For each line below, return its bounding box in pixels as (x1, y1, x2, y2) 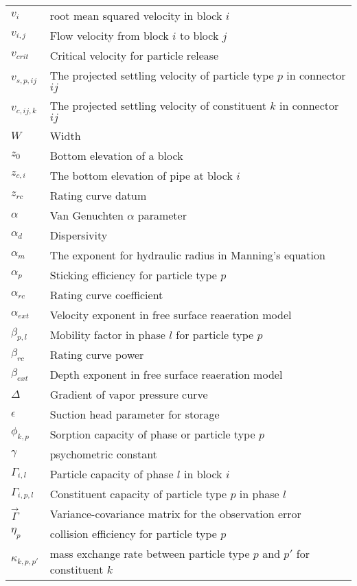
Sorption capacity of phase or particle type (49, 426, 255, 442)
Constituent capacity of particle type (49, 486, 227, 502)
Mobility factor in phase (49, 327, 165, 342)
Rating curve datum (49, 187, 147, 203)
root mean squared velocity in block (49, 8, 222, 23)
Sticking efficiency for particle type (49, 267, 217, 283)
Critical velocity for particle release (49, 47, 219, 63)
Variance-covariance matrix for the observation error (49, 506, 301, 521)
